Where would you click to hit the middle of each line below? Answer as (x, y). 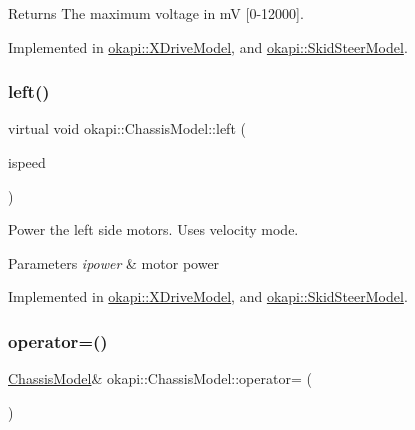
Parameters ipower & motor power (114, 262)
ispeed (27, 162)
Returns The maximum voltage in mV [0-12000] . (156, 13)
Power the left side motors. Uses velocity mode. (153, 229)
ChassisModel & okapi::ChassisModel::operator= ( (160, 378)
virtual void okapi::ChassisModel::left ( (127, 128)
